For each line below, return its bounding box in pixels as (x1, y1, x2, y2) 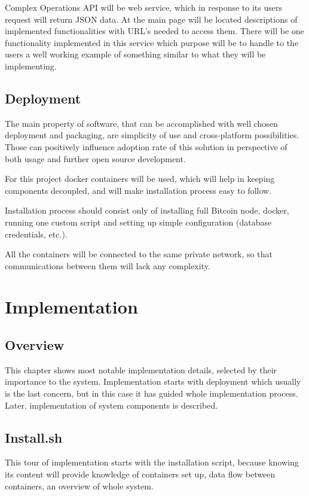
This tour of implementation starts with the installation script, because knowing (5, 456, 299, 468)
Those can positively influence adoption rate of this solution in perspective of (5, 140, 287, 153)
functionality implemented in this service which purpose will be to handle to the (5, 36, 299, 48)
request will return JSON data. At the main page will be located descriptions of (5, 13, 298, 25)
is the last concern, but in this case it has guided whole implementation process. (5, 387, 298, 400)
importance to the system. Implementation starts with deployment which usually (5, 375, 301, 388)
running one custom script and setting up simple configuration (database (5, 215, 272, 228)
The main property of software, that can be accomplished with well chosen (5, 117, 278, 129)
